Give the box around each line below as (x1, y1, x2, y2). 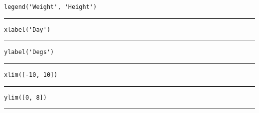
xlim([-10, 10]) (4, 71, 58, 78)
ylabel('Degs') (4, 49, 54, 56)
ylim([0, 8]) (4, 94, 47, 101)
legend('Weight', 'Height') (4, 3, 97, 10)
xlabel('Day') (4, 26, 51, 33)
